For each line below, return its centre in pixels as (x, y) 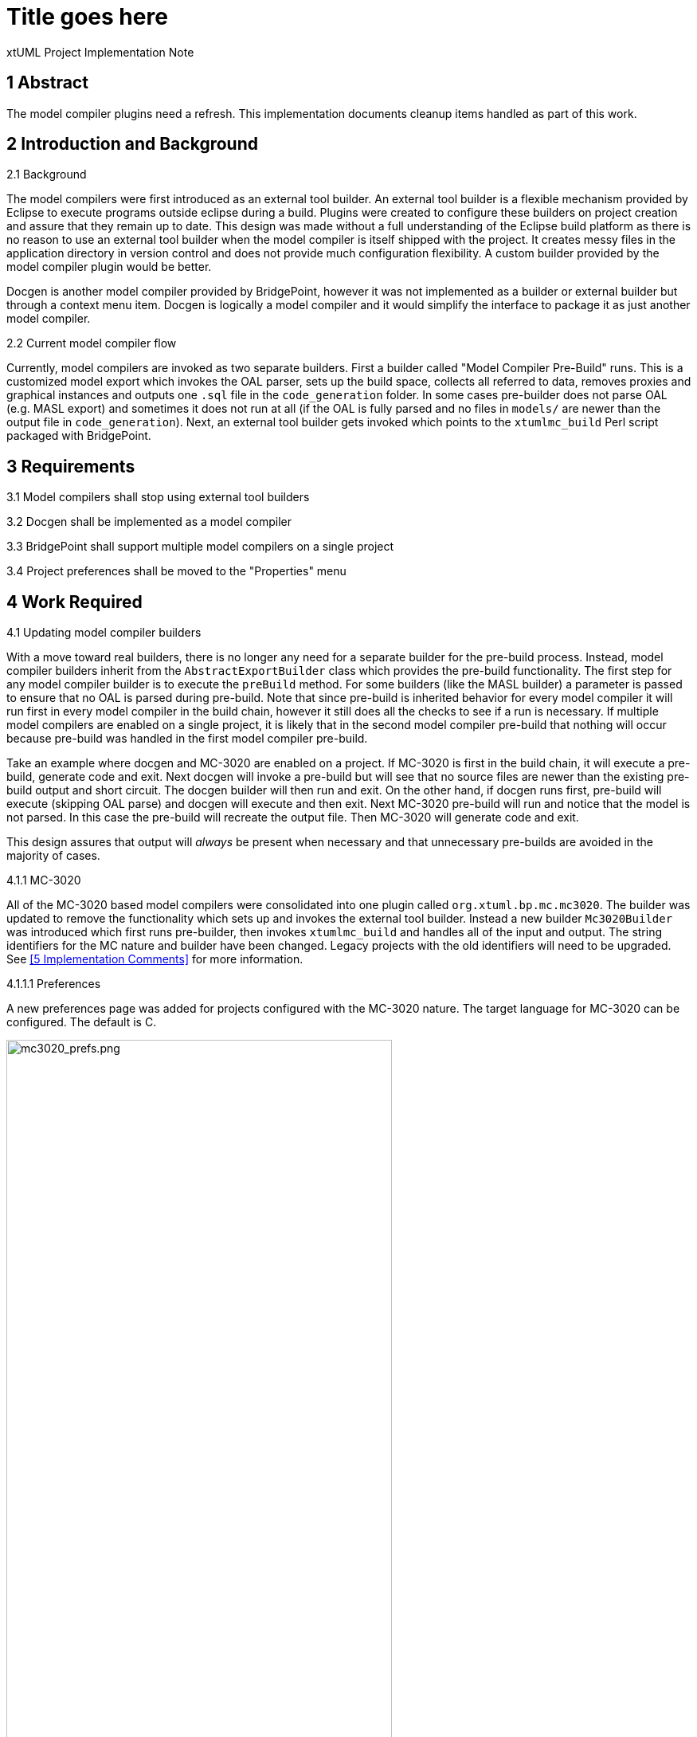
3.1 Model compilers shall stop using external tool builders (158, 497)
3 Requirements (71, 466)
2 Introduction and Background (132, 144)
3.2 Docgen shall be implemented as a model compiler (149, 522)
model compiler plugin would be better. (109, 267)
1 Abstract (47, 83)
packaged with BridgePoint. (79, 436)
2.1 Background (47, 174)
